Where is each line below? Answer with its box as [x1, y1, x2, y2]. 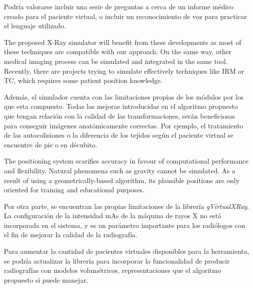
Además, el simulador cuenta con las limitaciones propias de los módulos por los [4, 91, 244, 102]
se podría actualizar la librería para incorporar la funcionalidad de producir [4, 255, 230, 266]
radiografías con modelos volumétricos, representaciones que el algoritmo [4, 265, 221, 275]
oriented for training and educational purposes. [4, 185, 145, 195]
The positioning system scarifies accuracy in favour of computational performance [4, 156, 249, 166]
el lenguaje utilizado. [4, 21, 66, 31]
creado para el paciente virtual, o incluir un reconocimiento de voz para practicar [4, 11, 247, 21]
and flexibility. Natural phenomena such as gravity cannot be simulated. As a [4, 165, 235, 175]
